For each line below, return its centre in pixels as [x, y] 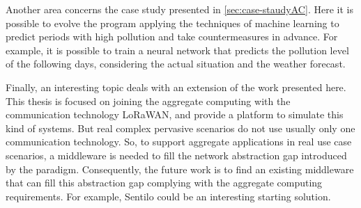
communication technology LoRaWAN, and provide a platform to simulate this [175, 114]
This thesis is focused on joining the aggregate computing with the [148, 101]
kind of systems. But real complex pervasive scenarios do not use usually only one [180, 128]
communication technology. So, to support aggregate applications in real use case [179, 142]
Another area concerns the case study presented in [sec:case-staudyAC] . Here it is [179, 9]
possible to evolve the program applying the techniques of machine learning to [172, 23]
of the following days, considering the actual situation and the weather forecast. [176, 64]
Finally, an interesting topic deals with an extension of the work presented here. [176, 87]
